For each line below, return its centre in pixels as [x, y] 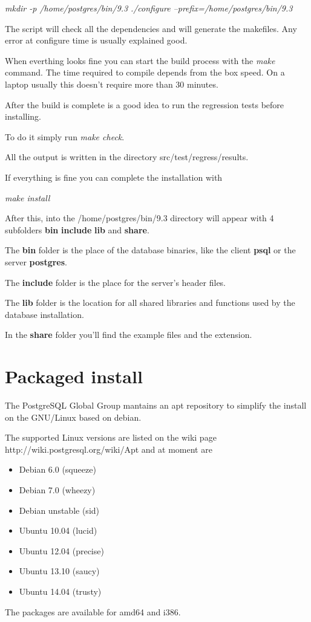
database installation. [44, 314]
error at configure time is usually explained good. [96, 40]
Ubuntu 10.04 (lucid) [58, 530]
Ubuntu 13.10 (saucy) [59, 571]
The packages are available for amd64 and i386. [93, 611]
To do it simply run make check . [65, 136]
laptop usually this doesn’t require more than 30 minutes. [112, 84]
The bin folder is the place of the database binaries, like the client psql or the [150, 250]
